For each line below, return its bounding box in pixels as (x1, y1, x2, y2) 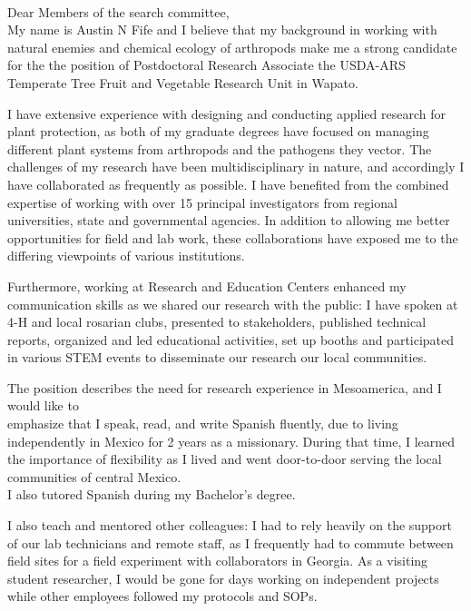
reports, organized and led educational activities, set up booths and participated (7, 330, 455, 349)
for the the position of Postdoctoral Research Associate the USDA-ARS (7, 55, 406, 74)
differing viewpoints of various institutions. (7, 246, 245, 265)
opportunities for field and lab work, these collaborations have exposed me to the (7, 228, 458, 247)
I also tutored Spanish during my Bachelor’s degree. (7, 485, 296, 504)
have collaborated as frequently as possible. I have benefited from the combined (7, 174, 449, 193)
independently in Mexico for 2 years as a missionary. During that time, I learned (7, 431, 456, 450)
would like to (7, 396, 79, 415)
